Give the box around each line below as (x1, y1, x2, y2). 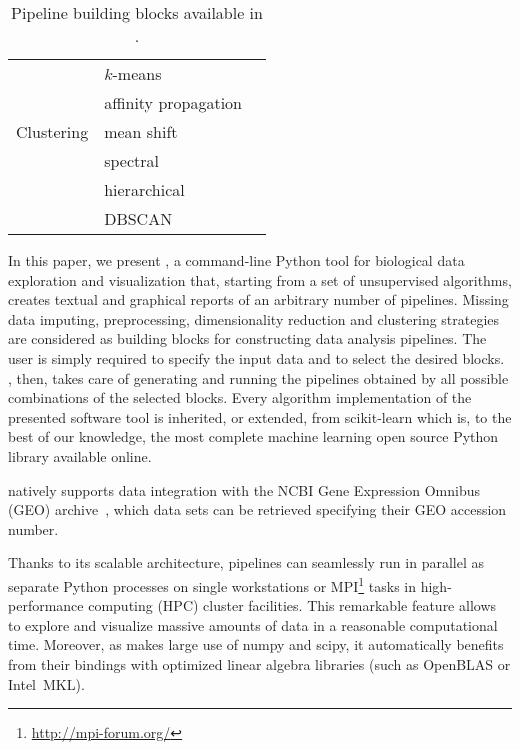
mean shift (104, 120, 178, 143)
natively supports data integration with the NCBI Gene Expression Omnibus (8, 479, 480, 500)
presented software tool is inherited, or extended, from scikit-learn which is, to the (8, 406, 512, 427)
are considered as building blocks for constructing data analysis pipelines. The (8, 328, 487, 349)
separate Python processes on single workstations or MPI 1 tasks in (8, 572, 417, 596)
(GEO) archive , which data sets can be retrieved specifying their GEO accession (8, 499, 507, 520)
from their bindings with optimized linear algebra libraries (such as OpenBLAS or (8, 653, 511, 674)
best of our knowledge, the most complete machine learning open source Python (8, 426, 499, 447)
